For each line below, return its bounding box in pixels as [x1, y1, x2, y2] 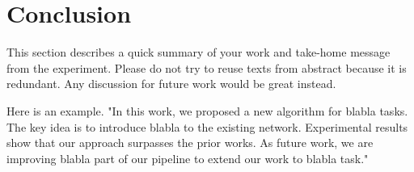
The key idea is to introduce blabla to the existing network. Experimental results [6, 118, 408, 135]
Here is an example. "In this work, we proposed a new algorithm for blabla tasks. [6, 102, 408, 119]
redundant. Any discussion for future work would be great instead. [6, 75, 336, 92]
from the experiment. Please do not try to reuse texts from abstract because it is [6, 59, 407, 76]
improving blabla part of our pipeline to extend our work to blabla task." [6, 149, 369, 166]
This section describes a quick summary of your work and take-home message [6, 44, 391, 61]
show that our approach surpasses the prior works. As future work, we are [6, 134, 374, 151]
